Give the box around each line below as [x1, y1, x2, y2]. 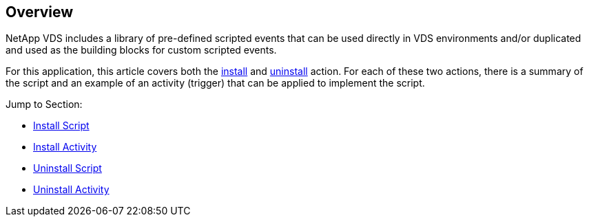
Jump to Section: [6, 98, 83, 111]
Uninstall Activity [33, 184, 110, 196]
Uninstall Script [33, 162, 102, 175]
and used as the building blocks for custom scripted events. [6, 44, 277, 56]
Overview [6, 3, 74, 21]
